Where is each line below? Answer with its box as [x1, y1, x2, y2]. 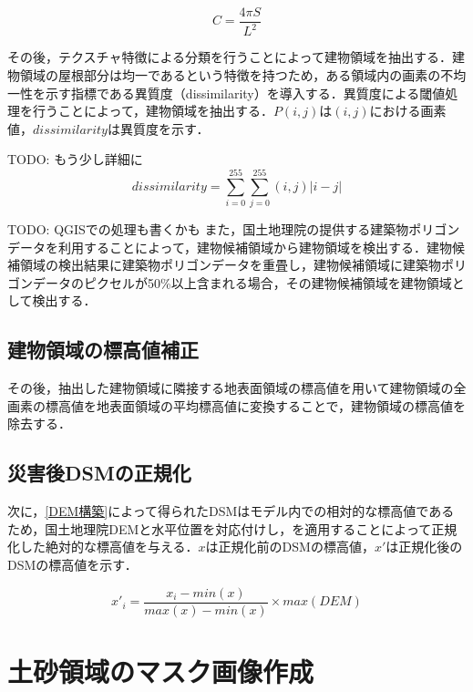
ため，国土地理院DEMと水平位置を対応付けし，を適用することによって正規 [7, 519, 458, 538]
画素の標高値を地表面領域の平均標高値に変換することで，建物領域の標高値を [7, 396, 467, 415]
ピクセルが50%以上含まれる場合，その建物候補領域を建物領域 [83, 273, 452, 292]
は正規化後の [386, 537, 463, 556]
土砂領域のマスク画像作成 [7, 652, 314, 689]
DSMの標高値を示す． [7, 555, 138, 574]
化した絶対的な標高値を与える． [7, 537, 199, 556]
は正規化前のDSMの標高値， [205, 537, 375, 556]
